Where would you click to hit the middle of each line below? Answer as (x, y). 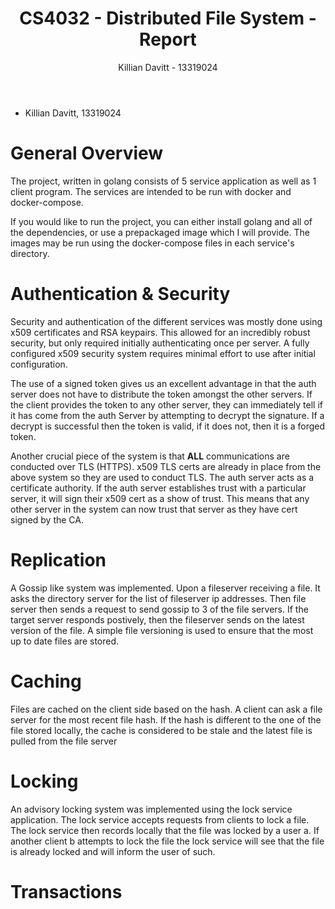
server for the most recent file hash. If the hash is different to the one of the (166, 719)
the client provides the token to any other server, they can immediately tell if (167, 404)
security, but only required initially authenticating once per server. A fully (160, 343)
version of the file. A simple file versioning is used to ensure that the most (162, 630)
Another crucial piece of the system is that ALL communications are (150, 456)
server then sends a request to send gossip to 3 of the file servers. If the (159, 609)
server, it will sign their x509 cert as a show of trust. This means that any (160, 498)
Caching (46, 681)
